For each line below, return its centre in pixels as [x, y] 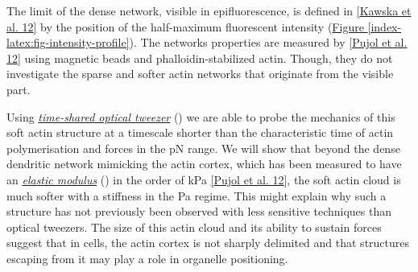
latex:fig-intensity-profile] [68, 42]
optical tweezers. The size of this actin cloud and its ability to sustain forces [194, 227]
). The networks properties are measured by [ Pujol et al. [268, 42]
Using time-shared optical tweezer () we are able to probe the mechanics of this [201, 116]
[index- [385, 26]
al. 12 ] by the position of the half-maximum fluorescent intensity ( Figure [185, 26]
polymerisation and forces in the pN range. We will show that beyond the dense [203, 148]
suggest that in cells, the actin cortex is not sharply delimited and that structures [208, 243]
